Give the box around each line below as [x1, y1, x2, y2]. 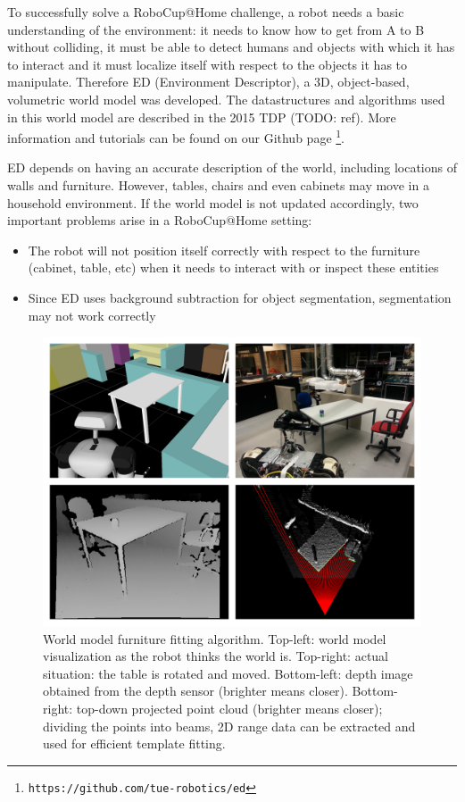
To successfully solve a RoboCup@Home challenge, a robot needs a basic [7, 3, 404, 21]
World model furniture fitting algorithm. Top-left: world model [43, 629, 386, 647]
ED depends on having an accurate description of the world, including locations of [7, 158, 458, 177]
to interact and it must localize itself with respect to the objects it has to [7, 54, 408, 73]
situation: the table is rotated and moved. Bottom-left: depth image [43, 664, 413, 682]
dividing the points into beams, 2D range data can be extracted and [43, 716, 416, 735]
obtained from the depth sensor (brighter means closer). [43, 681, 348, 700]
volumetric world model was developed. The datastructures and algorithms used [7, 89, 445, 108]
